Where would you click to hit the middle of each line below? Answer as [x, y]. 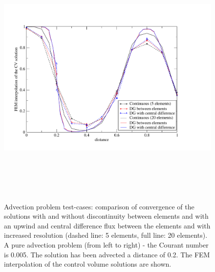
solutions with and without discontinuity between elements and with [106, 216]
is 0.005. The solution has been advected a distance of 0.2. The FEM [107, 254]
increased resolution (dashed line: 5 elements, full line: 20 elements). [106, 235]
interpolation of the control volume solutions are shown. [88, 264]
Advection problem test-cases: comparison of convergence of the [99, 206]
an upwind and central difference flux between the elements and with [107, 225]
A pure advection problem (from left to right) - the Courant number [106, 245]
